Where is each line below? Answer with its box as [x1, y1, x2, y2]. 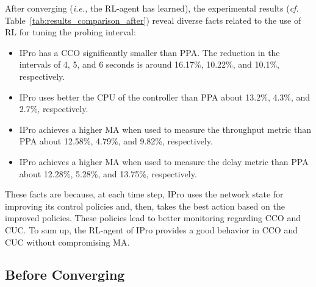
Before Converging [5, 265, 125, 284]
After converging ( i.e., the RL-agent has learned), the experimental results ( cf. [5, 2, 299, 14]
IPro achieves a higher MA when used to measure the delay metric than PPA [19, 155, 309, 168]
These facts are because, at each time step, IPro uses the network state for [5, 188, 284, 200]
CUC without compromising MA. [5, 235, 130, 248]
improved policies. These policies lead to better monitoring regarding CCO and [5, 211, 301, 224]
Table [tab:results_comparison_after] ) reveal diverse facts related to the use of [5, 13, 301, 26]
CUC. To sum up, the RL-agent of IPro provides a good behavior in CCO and [5, 223, 298, 236]
